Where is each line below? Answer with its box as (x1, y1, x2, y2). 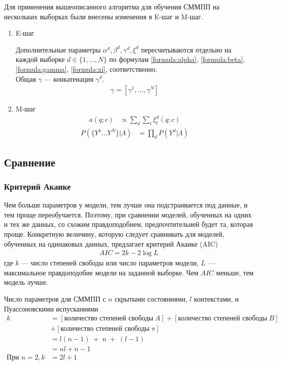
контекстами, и (194, 293, 239, 304)
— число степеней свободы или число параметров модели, (21, 258, 199, 268)
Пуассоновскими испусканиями (4, 303, 99, 313)
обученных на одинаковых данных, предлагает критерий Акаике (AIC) (4, 238, 218, 249)
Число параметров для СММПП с (4, 293, 106, 304)
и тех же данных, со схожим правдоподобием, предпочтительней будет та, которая (4, 219, 253, 229)
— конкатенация (44, 73, 94, 84)
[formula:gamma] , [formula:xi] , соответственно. (15, 63, 158, 74)
